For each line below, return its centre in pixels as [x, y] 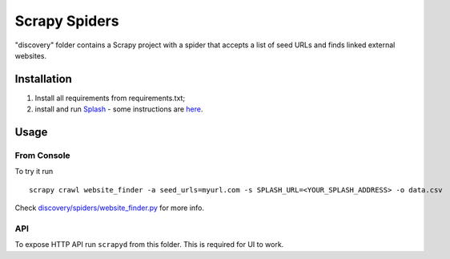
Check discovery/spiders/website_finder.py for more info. [109, 208]
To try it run [34, 172]
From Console [43, 156]
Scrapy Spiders [67, 21]
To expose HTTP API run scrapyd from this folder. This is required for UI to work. [149, 245]
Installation [43, 79]
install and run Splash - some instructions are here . [119, 109]
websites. [31, 55]
